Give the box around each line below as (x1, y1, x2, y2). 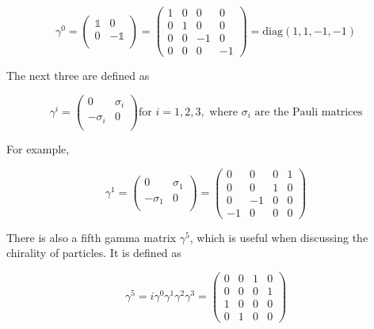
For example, (6, 140, 70, 157)
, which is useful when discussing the (189, 229, 368, 245)
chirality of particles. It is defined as (6, 244, 181, 261)
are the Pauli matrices (254, 106, 363, 118)
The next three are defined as (6, 67, 150, 84)
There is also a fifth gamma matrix (6, 229, 177, 245)
